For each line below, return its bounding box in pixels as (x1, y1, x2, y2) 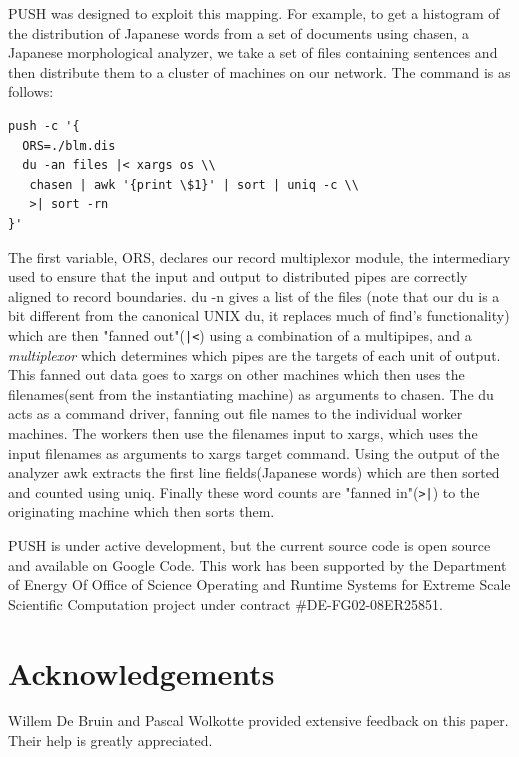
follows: (8, 81, 54, 102)
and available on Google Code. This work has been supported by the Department (8, 554, 507, 575)
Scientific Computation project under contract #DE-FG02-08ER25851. (8, 593, 443, 614)
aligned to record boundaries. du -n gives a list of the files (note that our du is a (8, 285, 500, 306)
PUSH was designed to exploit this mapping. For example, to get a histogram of (8, 3, 500, 23)
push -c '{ (8, 118, 80, 133)
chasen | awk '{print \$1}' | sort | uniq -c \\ (29, 177, 359, 192)
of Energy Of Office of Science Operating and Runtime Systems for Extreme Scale (8, 574, 511, 595)
